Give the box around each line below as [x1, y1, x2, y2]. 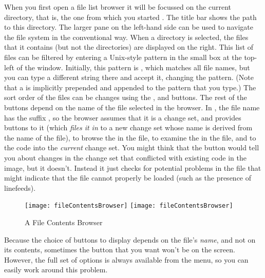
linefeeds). [4, 182, 36, 193]
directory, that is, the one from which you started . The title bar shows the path [4, 11, 257, 22]
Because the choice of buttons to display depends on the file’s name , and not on [4, 234, 256, 245]
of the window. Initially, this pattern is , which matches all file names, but [16, 62, 250, 72]
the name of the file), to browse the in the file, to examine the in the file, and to [4, 132, 256, 143]
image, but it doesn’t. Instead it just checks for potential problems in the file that [4, 162, 261, 173]
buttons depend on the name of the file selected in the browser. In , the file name [4, 102, 260, 112]
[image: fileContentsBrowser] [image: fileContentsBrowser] [25, 202, 233, 210]
